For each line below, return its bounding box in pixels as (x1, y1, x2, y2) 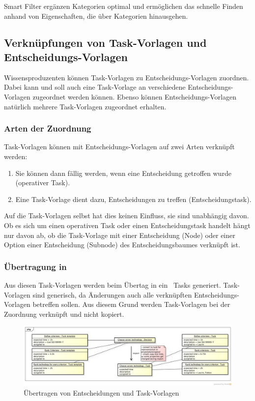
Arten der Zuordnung (4, 122, 91, 134)
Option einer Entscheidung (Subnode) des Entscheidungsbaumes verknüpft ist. (4, 239, 240, 250)
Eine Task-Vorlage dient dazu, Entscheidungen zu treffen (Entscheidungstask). (15, 194, 252, 204)
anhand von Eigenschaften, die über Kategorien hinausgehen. (4, 10, 188, 21)
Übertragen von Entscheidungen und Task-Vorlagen (24, 387, 179, 398)
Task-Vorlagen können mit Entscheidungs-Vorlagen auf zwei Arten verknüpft (4, 141, 235, 152)
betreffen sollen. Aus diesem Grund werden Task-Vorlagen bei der (32, 299, 230, 309)
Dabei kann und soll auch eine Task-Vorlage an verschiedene (4, 82, 186, 92)
